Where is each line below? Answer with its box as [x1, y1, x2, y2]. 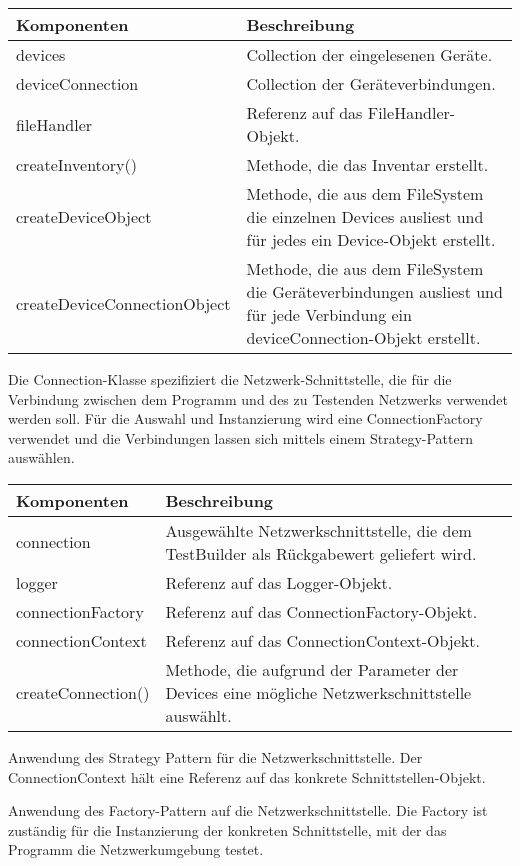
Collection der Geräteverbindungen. [246, 72, 496, 95]
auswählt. [165, 703, 232, 727]
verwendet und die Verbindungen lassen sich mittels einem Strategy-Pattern [8, 427, 473, 448]
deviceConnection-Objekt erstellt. [246, 326, 481, 349]
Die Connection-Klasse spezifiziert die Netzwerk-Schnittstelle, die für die [8, 369, 452, 389]
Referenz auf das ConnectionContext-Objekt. [165, 628, 480, 652]
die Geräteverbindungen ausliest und [246, 280, 503, 303]
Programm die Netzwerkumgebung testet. [8, 839, 264, 860]
